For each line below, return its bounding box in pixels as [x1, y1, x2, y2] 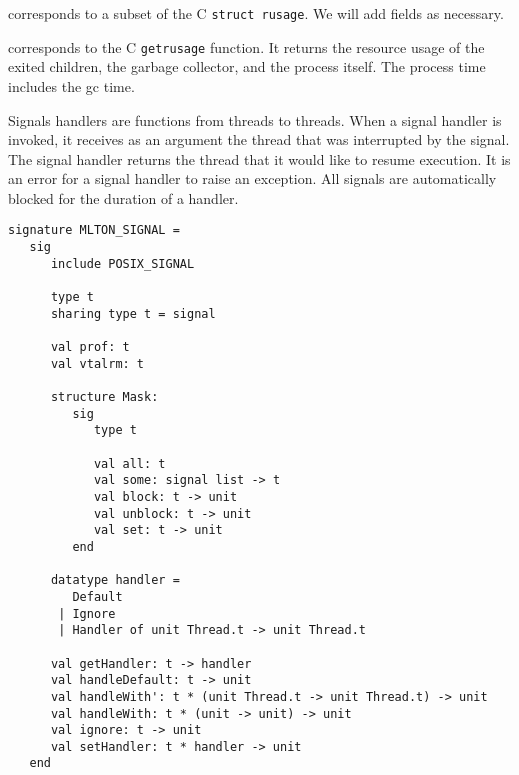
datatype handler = [50, 573, 180, 588]
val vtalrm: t [50, 356, 145, 371]
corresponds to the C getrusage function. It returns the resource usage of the [8, 36, 485, 57]
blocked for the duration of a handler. [8, 187, 239, 208]
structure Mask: [50, 390, 159, 405]
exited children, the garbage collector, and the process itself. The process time [8, 56, 486, 77]
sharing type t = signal [50, 306, 216, 321]
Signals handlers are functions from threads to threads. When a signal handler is [8, 109, 502, 130]
